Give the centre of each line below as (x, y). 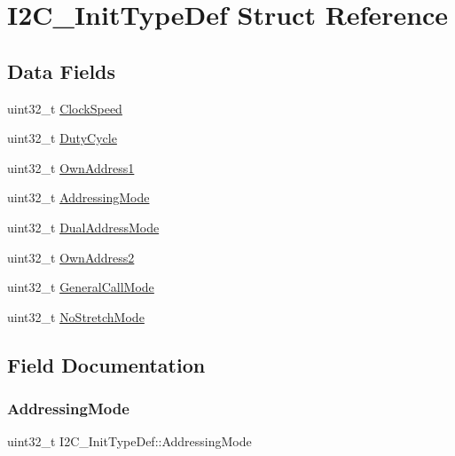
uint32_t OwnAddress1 (71, 167)
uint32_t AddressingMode (78, 197)
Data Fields (62, 71)
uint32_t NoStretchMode (76, 316)
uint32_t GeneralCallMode (81, 287)
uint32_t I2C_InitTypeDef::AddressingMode (129, 441)
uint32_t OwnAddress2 (71, 257)
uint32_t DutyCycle (62, 138)
